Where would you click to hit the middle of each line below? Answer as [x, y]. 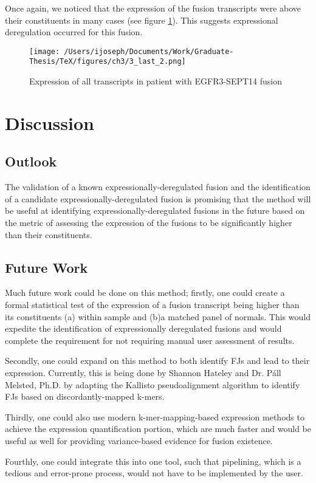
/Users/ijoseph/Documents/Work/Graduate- [149, 51]
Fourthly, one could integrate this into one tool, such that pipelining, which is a [153, 461]
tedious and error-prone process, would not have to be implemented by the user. [154, 473]
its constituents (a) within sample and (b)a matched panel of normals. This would [158, 316]
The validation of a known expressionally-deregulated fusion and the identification [158, 187]
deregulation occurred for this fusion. [74, 32]
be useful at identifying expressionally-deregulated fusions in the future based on [155, 211]
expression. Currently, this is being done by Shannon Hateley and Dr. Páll [143, 372]
